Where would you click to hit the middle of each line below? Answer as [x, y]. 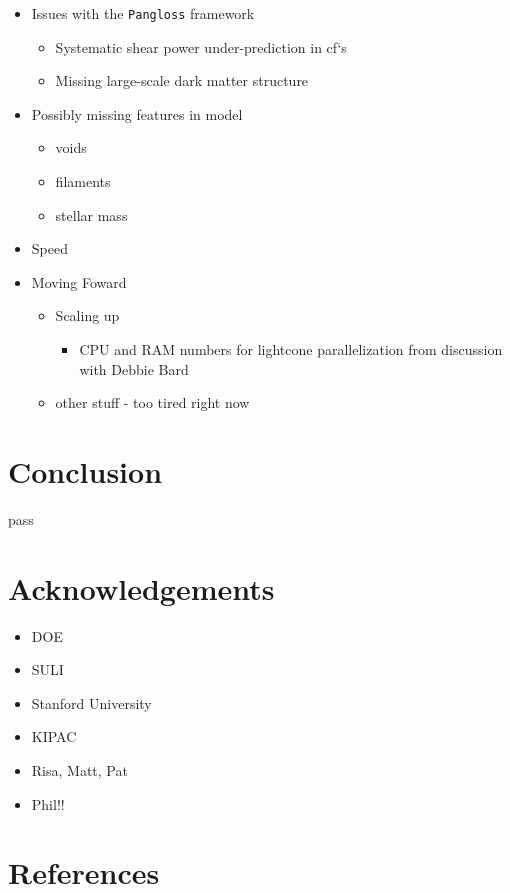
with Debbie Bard [134, 368]
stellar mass [91, 214]
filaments [83, 181]
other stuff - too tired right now [152, 402]
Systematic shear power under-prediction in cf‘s [201, 46]
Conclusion [85, 470]
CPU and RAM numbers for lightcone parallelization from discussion [291, 349]
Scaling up [87, 315]
